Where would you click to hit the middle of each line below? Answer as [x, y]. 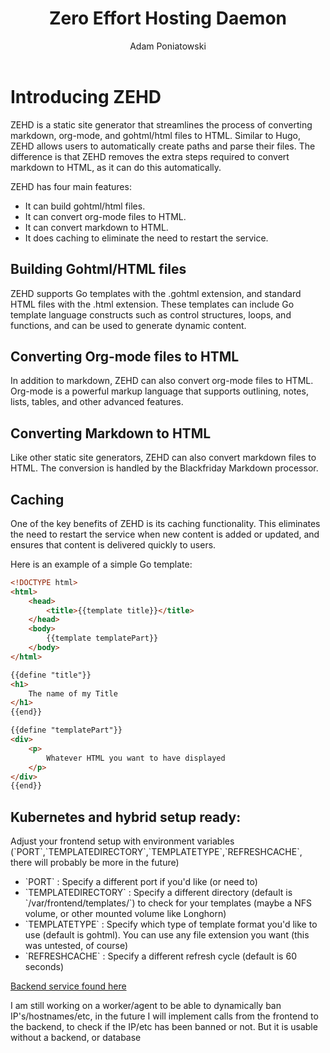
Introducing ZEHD [86, 96]
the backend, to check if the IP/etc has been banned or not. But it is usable [164, 1027]
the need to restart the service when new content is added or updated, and [165, 534]
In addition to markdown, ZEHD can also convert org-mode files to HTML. [162, 381]
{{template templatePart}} [102, 638]
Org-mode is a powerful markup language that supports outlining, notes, [159, 391]
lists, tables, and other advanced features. [97, 402]
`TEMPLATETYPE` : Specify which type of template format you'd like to [171, 924]
